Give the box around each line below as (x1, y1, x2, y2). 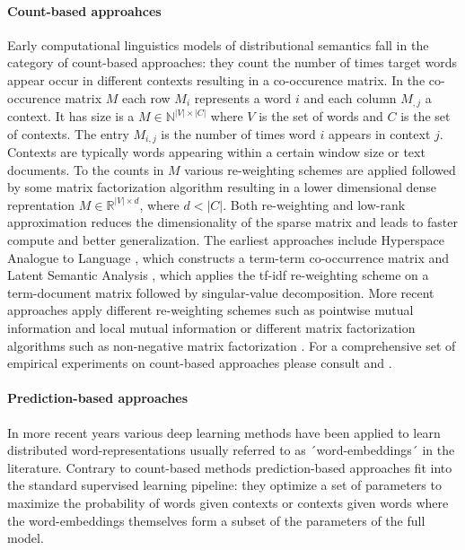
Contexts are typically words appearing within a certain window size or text (7, 143, 426, 162)
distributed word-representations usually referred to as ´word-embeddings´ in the (7, 441, 455, 459)
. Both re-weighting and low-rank (223, 195, 406, 214)
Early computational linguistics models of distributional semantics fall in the (7, 35, 429, 54)
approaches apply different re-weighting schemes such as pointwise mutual (7, 301, 414, 319)
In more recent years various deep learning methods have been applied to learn (7, 423, 441, 441)
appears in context (329, 124, 431, 143)
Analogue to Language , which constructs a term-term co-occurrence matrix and (7, 248, 450, 266)
